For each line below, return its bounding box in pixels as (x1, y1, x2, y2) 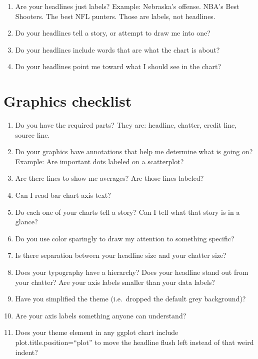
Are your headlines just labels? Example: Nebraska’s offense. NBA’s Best (15, 1, 239, 11)
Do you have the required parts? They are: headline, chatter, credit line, (15, 120, 237, 130)
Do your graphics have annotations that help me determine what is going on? (15, 146, 253, 157)
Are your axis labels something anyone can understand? (15, 310, 186, 320)
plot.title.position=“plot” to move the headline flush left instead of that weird (15, 337, 254, 347)
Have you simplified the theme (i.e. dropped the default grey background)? (15, 293, 246, 304)
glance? (15, 216, 38, 227)
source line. (15, 129, 50, 140)
